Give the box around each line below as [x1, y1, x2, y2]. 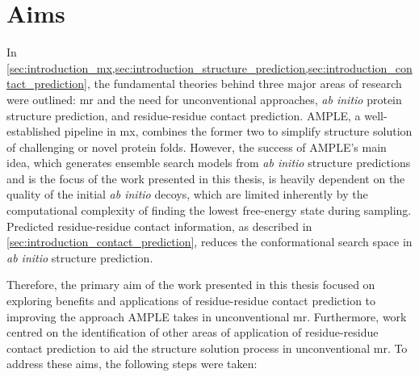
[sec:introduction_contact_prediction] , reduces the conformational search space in [6, 233, 413, 250]
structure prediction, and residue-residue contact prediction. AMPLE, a [6, 107, 361, 124]
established [6, 123, 61, 140]
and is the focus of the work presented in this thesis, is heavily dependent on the [6, 170, 405, 186]
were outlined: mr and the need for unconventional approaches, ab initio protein [6, 90, 402, 107]
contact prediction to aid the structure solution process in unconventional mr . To [6, 339, 408, 356]
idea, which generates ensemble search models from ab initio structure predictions [6, 154, 411, 171]
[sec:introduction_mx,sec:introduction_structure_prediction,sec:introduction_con [6, 59, 413, 76]
